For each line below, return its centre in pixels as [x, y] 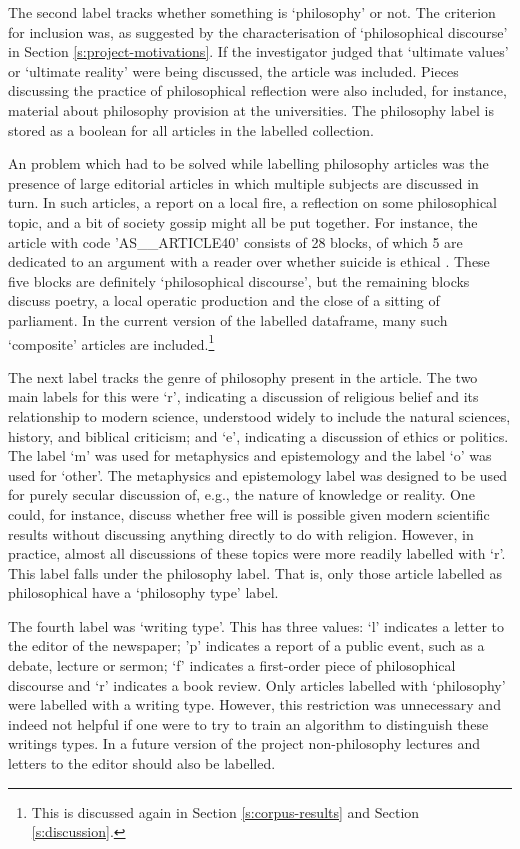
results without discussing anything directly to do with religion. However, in [241, 533]
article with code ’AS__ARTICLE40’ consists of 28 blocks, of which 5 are [235, 241]
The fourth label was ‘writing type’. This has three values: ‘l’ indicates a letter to [256, 625]
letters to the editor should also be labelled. [142, 763]
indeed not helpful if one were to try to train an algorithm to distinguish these [248, 723]
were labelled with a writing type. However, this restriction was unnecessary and [254, 704]
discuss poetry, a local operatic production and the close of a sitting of [224, 300]
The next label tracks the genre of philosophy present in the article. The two [243, 376]
